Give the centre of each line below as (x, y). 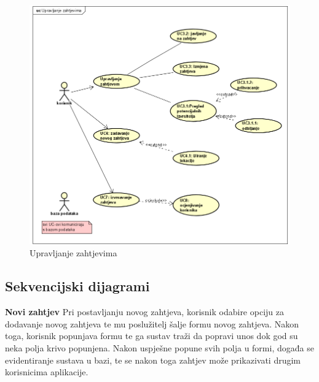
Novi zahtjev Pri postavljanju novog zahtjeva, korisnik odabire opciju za (144, 312)
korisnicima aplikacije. (47, 372)
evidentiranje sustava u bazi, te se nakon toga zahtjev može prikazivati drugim (153, 360)
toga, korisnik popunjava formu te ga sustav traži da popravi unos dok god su (152, 336)
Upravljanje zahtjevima (73, 253)
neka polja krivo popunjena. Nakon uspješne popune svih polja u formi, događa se (159, 347)
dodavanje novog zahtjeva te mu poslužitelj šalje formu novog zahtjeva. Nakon (152, 323)
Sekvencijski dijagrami (77, 286)
